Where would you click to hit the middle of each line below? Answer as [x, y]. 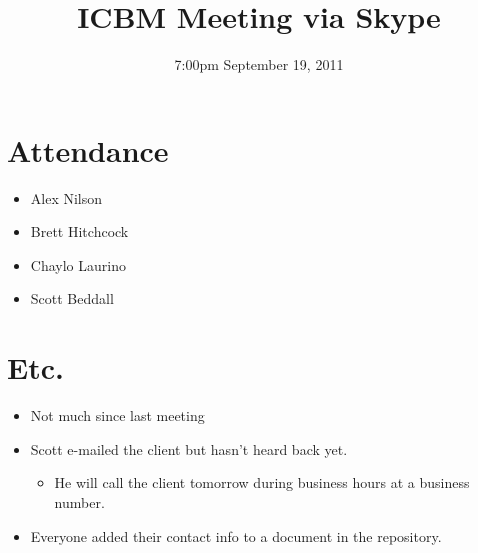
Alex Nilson [66, 197]
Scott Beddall [72, 298]
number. [79, 501]
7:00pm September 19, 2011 [259, 64]
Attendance [88, 149]
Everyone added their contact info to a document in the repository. [236, 535]
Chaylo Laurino [78, 264]
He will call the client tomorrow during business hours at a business [262, 482]
